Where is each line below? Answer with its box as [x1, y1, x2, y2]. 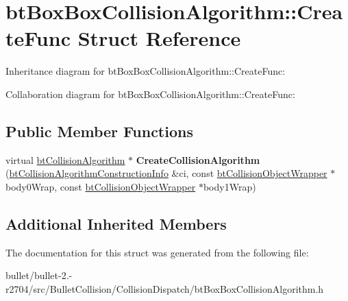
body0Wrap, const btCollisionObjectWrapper [5, 179, 196, 193]
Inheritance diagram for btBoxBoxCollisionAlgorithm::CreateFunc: [5, 64, 286, 78]
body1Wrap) [203, 179, 256, 193]
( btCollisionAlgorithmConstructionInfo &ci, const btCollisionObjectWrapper [5, 166, 327, 180]
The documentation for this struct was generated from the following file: [5, 245, 309, 259]
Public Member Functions [5, 120, 193, 141]
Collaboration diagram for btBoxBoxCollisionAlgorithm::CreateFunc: [5, 86, 295, 101]
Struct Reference [77, 24, 241, 52]
